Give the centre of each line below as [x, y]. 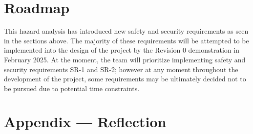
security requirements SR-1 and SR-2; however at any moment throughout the [121, 69]
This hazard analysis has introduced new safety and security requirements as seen [126, 31]
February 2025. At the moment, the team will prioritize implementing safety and [125, 59]
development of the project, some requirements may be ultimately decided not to [125, 79]
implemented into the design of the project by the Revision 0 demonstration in [122, 50]
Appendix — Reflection [85, 122]
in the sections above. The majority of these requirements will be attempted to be [126, 40]
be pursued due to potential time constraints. [72, 88]
